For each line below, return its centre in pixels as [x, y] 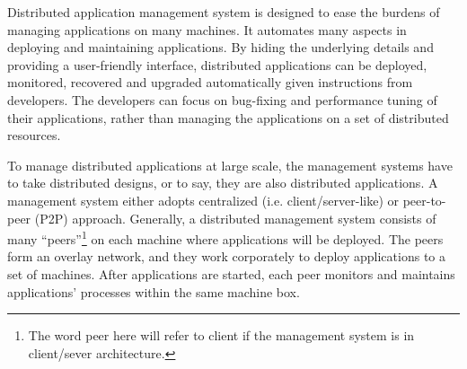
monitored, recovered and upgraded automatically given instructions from [210, 82]
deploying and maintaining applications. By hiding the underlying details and [220, 47]
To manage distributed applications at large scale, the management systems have [230, 165]
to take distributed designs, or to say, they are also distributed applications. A [223, 183]
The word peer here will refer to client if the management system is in [221, 335]
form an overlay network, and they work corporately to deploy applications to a [226, 256]
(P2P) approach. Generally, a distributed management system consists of [235, 218]
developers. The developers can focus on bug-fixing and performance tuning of [222, 99]
